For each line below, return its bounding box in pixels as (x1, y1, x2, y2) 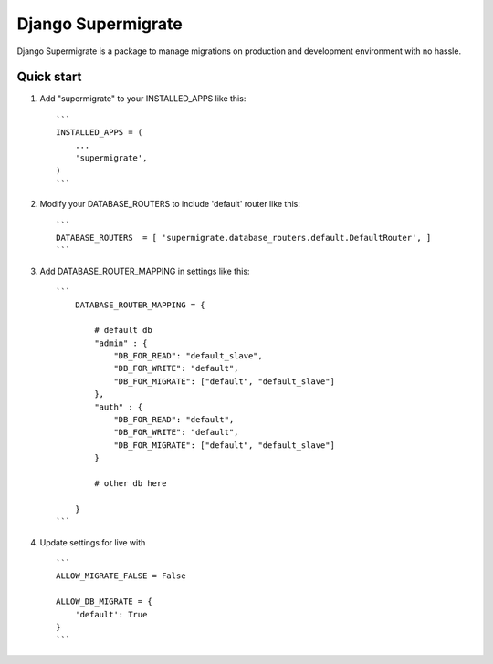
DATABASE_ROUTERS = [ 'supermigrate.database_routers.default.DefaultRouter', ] (56, 233, 432, 243)
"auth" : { (94, 401, 143, 412)
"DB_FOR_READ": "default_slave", (113, 351, 264, 361)
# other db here (94, 479, 167, 488)
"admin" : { (94, 337, 148, 348)
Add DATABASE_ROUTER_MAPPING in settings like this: (39, 265, 250, 276)
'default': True (74, 609, 148, 619)
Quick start (16, 69, 82, 85)
